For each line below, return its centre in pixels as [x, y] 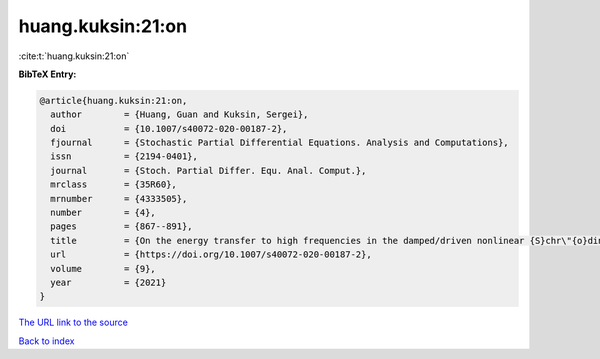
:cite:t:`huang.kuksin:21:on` [74, 56]
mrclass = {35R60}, [113, 184]
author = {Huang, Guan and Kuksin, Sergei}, [179, 114]
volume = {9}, [103, 268]
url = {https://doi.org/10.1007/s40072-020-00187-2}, [211, 254]
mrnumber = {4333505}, [119, 198]
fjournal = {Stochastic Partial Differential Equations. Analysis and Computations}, [279, 143]
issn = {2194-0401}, [124, 156]
